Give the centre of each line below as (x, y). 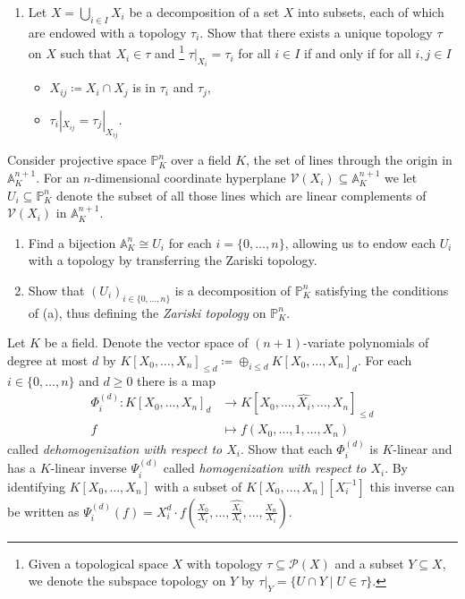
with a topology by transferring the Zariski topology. (173, 260)
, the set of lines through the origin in (349, 160)
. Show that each (287, 448)
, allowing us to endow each (360, 242)
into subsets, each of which (371, 12)
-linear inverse (89, 468)
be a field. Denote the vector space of (146, 342)
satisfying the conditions (382, 290)
